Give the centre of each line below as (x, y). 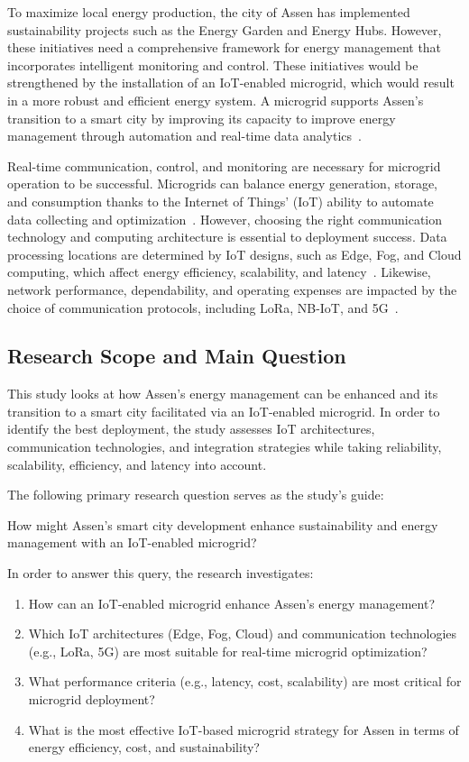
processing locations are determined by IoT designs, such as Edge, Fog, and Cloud (234, 254)
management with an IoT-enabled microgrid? (132, 542)
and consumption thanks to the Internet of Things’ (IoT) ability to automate (221, 201)
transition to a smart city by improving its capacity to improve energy (202, 118)
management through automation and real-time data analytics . (184, 136)
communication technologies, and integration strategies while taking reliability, (225, 447)
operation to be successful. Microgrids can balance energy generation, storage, (223, 184)
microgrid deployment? (92, 699)
